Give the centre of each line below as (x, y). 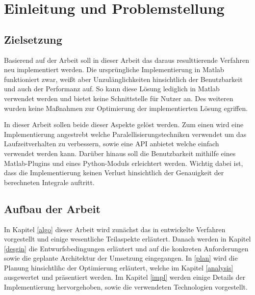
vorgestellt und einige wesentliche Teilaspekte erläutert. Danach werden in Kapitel (127, 239)
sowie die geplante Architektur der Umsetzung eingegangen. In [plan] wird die (121, 258)
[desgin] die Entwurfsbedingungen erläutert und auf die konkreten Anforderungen (126, 248)
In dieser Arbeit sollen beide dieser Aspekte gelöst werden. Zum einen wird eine (124, 124)
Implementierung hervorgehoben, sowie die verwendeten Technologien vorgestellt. (126, 287)
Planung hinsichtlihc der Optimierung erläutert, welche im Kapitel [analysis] (119, 267)
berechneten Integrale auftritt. (49, 182)
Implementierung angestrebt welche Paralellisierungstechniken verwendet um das (125, 134)
